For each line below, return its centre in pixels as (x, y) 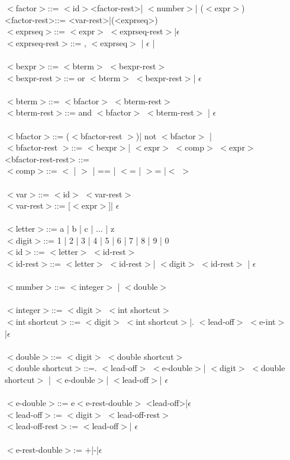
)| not (146, 135)
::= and (78, 112)
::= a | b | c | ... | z (80, 229)
